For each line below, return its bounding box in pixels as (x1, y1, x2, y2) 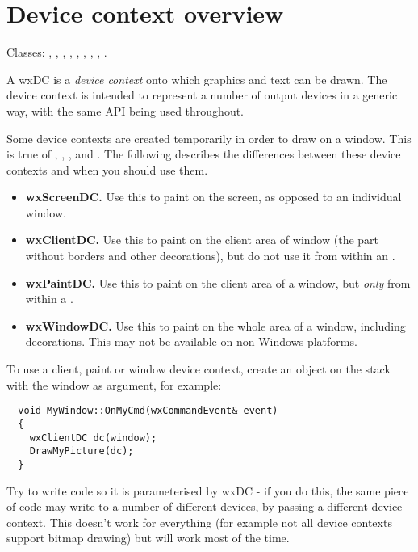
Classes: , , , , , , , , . (6, 44, 107, 61)
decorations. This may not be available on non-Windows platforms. (25, 333, 357, 350)
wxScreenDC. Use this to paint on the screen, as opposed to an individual (25, 188, 402, 205)
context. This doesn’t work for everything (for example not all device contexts (6, 513, 392, 530)
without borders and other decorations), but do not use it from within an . (25, 247, 395, 264)
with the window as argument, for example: (6, 376, 222, 393)
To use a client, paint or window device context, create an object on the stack (6, 360, 391, 377)
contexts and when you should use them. (6, 161, 208, 178)
